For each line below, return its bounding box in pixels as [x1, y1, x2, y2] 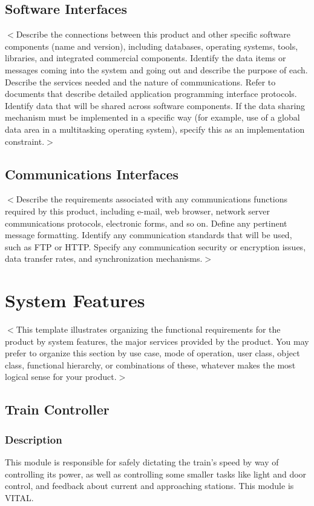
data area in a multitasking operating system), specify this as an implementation [5, 122, 305, 135]
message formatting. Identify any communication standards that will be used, [5, 228, 292, 241]
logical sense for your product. [5, 370, 117, 383]
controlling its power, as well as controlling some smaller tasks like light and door [5, 467, 307, 480]
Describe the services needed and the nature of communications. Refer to [5, 75, 276, 88]
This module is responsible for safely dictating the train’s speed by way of [5, 456, 279, 468]
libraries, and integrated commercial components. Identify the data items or [5, 52, 286, 64]
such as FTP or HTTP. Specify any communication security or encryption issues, [5, 240, 306, 253]
